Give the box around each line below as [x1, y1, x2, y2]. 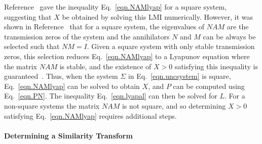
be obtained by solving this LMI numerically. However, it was [62, 11, 253, 22]
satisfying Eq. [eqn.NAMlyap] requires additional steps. [4, 110, 177, 121]
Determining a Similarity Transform [4, 130, 133, 140]
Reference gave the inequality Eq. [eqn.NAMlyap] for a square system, [4, 2, 227, 12]
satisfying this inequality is [174, 61, 258, 71]
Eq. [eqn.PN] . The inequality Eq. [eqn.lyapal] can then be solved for [4, 90, 217, 101]
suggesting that [4, 11, 52, 22]
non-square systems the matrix [4, 100, 100, 111]
